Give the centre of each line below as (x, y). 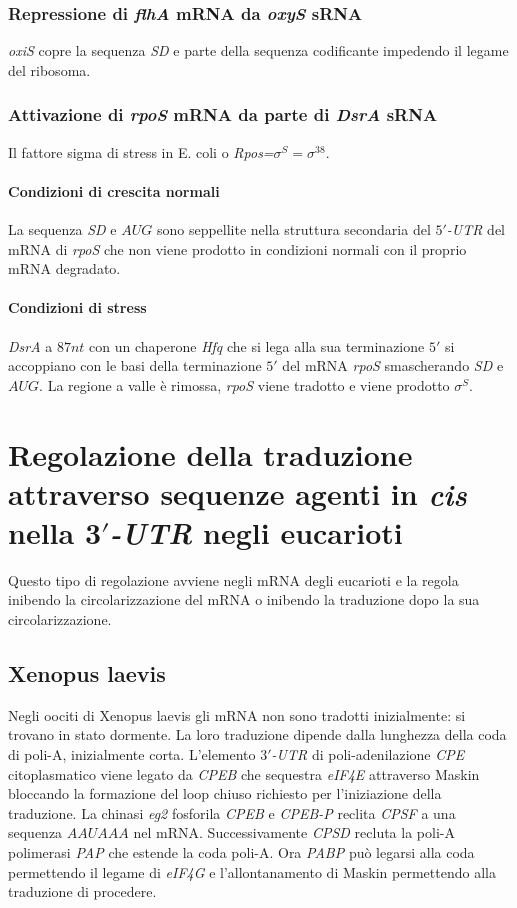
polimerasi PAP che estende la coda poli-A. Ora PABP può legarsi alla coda (241, 852)
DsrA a (30, 345)
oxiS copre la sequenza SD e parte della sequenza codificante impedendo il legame (258, 50)
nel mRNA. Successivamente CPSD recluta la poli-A (294, 832)
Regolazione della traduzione (210, 453)
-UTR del (476, 229)
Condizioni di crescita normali (114, 190)
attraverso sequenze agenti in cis (237, 493)
